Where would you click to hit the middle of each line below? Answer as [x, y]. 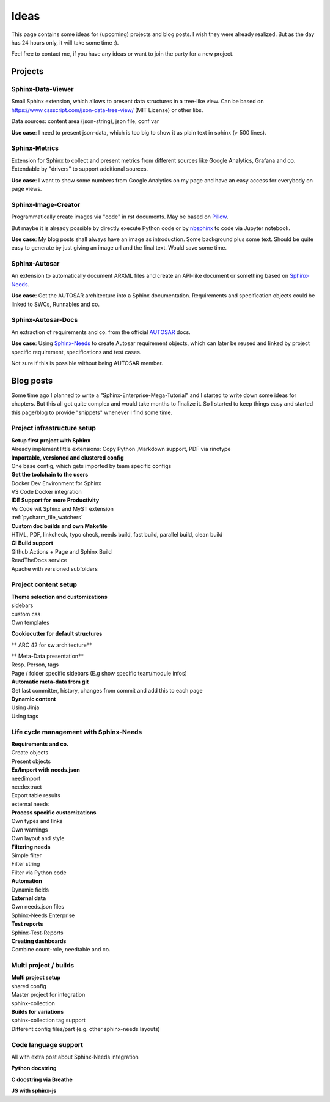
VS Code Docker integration [46, 492]
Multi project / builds [43, 966]
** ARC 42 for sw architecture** [52, 645]
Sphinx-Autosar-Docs [45, 320]
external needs [30, 804]
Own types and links [37, 821]
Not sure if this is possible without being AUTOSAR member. [87, 363]
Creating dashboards [39, 941]
